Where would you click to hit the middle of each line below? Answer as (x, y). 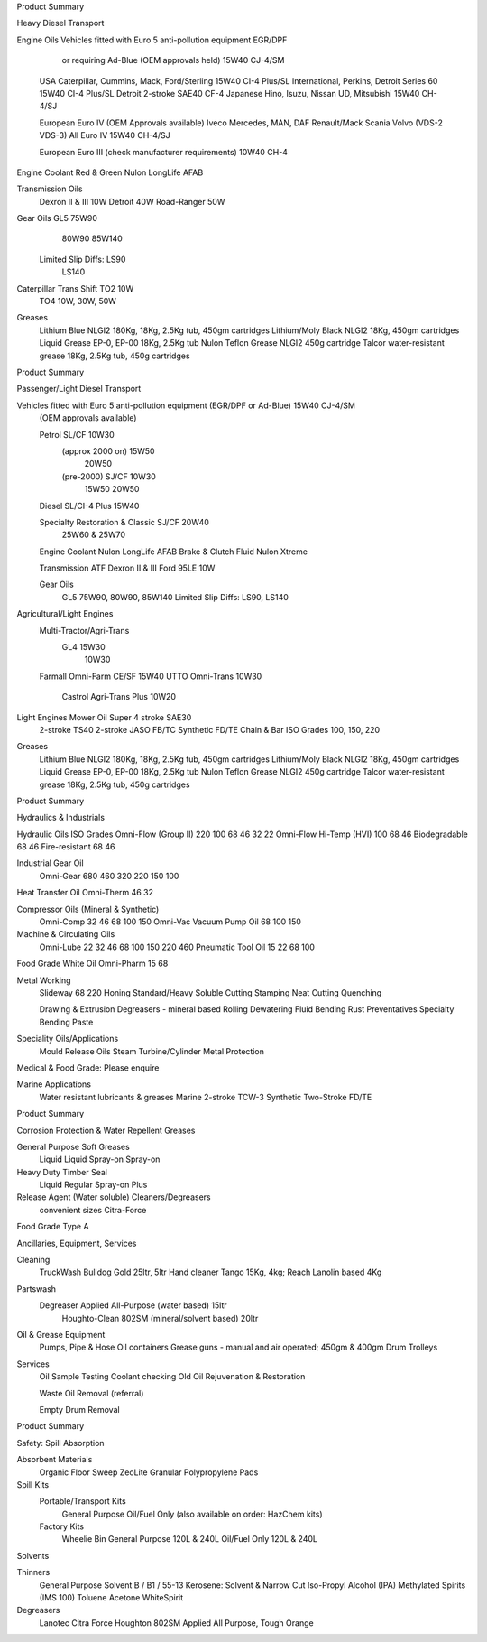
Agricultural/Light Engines (65, 614)
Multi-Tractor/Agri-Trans (84, 630)
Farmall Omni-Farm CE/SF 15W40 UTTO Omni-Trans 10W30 (151, 676)
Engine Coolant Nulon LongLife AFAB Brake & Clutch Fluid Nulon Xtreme (174, 552)
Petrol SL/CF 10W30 (77, 434)
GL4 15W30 (83, 647)
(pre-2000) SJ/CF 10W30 (109, 476)
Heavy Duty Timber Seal (62, 1172)
